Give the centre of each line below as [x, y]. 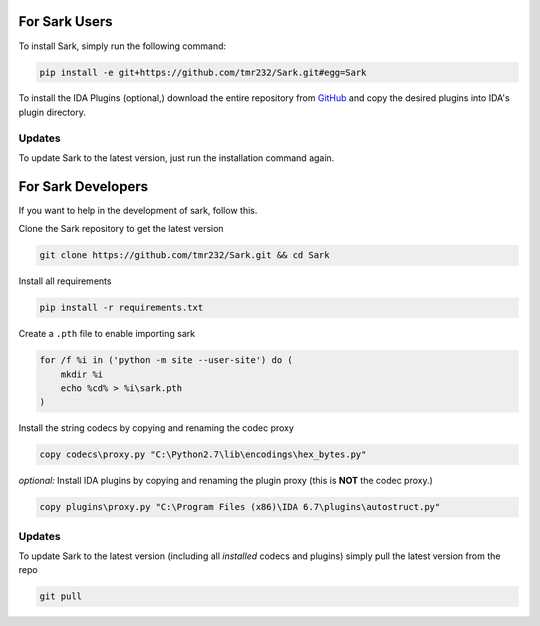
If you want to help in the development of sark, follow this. [138, 210]
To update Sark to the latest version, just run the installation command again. [176, 158]
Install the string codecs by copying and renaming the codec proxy [156, 428]
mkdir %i [82, 374]
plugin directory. [52, 112]
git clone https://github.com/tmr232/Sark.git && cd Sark [184, 255]
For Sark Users [66, 21]
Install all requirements [65, 281]
